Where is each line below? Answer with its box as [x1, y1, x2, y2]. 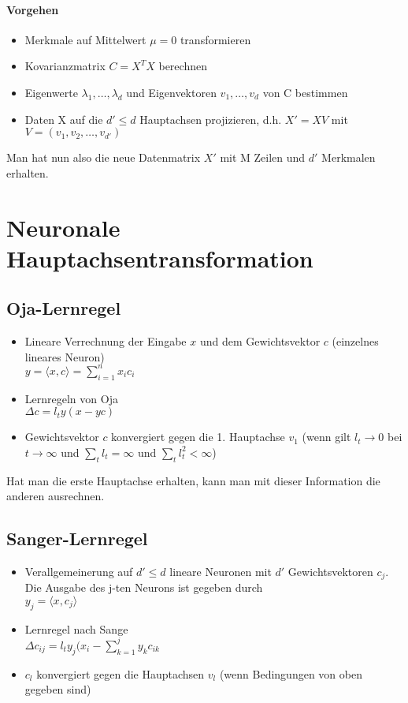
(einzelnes [332, 333, 379, 350]
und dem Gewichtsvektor [199, 333, 321, 350]
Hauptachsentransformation [6, 241, 313, 274]
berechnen [158, 58, 207, 74]
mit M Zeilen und [220, 149, 306, 166]
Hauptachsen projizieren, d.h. [139, 110, 282, 127]
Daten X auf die [24, 110, 103, 127]
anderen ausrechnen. [6, 488, 105, 504]
